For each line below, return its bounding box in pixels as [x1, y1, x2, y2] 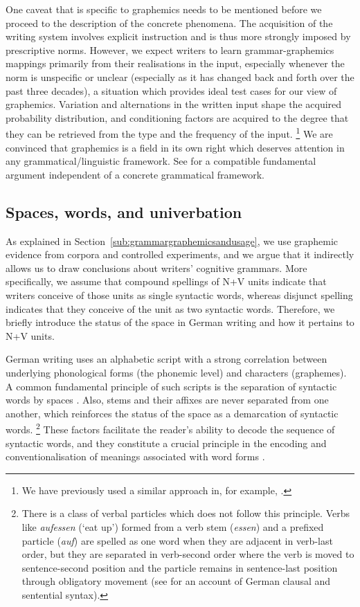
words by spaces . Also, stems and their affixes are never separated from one [6, 392, 329, 407]
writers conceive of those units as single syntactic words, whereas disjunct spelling [6, 287, 353, 302]
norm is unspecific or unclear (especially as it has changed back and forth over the [6, 69, 354, 84]
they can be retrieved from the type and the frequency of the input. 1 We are [6, 125, 333, 141]
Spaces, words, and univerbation [6, 201, 242, 222]
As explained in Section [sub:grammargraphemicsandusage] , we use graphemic [6, 233, 339, 248]
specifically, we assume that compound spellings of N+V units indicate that [6, 274, 327, 289]
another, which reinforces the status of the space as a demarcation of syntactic [6, 406, 339, 420]
